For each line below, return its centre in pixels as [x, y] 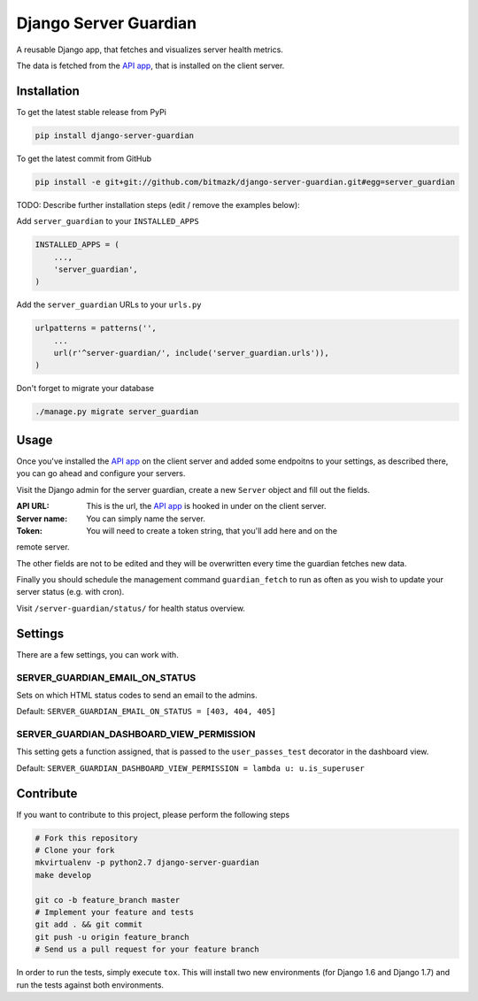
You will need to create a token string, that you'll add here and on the [212, 530]
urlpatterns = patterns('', [96, 328]
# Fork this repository [87, 838]
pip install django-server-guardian [115, 135]
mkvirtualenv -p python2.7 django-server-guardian [147, 862]
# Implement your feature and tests [115, 912]
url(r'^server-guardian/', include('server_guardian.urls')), [191, 353]
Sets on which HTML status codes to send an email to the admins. [137, 695]
